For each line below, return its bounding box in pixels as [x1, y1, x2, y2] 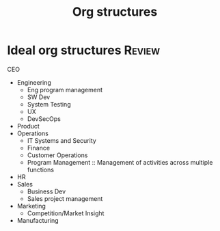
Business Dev [27, 187, 66, 195]
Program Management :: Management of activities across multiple [27, 158, 213, 166]
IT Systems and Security [27, 136, 97, 144]
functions [27, 165, 55, 174]
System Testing [27, 100, 71, 108]
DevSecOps [27, 114, 61, 123]
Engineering [16, 78, 51, 86]
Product [16, 122, 40, 130]
